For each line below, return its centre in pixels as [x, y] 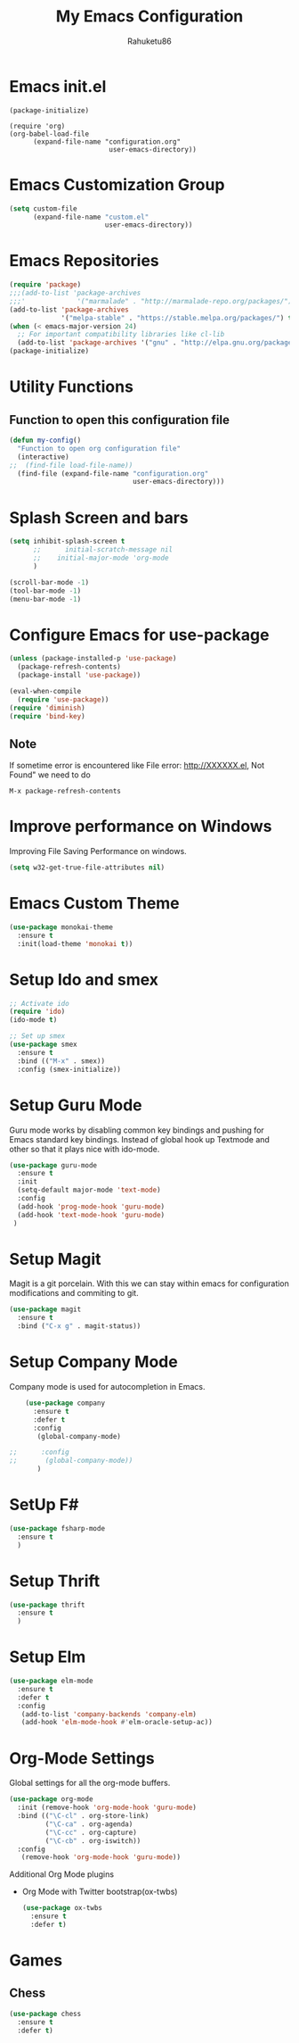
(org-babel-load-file [49, 134]
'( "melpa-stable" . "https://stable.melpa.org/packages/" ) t [177, 318]
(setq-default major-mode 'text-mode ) [89, 1190]
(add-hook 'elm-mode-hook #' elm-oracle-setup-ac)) [117, 1723]
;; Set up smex [37, 1036]
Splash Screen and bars [99, 517]
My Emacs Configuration [149, 17]
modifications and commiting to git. [74, 1293]
